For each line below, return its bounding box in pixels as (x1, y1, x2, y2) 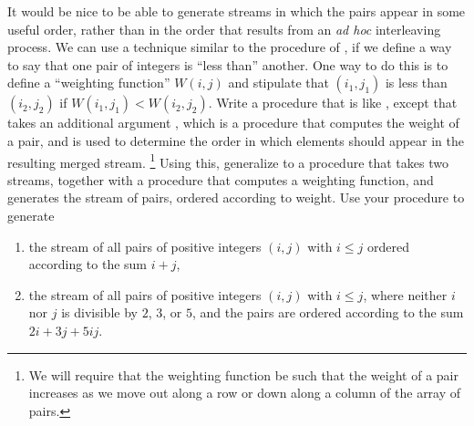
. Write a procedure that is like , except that (208, 93, 458, 112)
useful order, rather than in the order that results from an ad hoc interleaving (7, 19, 441, 38)
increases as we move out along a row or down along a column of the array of (28, 383, 461, 402)
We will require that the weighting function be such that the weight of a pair (28, 365, 459, 384)
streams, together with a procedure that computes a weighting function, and (7, 170, 434, 189)
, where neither (363, 285, 448, 304)
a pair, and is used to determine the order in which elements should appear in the (7, 130, 465, 150)
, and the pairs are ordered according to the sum (191, 303, 464, 322)
